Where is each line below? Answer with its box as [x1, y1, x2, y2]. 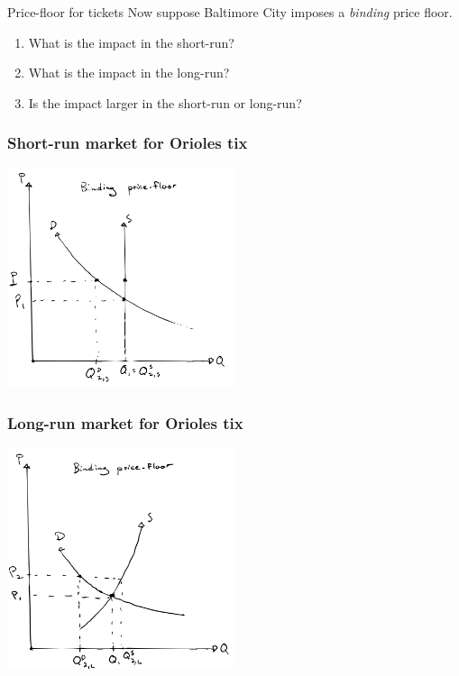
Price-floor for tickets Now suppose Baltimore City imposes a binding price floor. [7, 3, 453, 21]
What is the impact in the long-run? [28, 63, 230, 82]
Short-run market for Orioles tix [7, 132, 248, 154]
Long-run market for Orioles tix [7, 411, 243, 434]
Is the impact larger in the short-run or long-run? [28, 93, 302, 112]
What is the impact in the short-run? [28, 32, 234, 51]
